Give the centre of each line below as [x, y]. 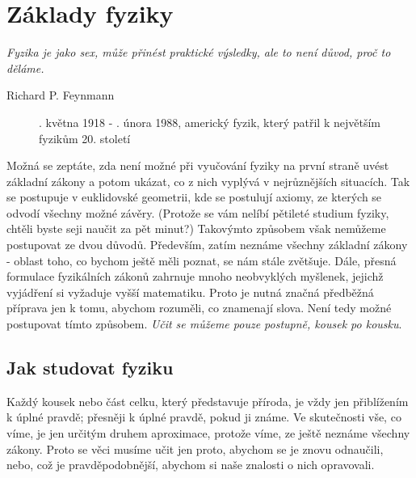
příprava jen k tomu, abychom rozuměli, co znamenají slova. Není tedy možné [199, 308]
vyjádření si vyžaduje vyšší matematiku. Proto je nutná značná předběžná [190, 292]
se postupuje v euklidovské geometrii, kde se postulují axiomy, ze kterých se [194, 197]
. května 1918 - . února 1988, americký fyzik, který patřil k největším [210, 122]
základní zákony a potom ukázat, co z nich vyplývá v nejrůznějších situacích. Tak [208, 181]
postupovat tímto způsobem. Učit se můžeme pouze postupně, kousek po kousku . [204, 324]
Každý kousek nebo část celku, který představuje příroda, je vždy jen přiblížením [208, 401]
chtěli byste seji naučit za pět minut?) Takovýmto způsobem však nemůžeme [196, 228]
